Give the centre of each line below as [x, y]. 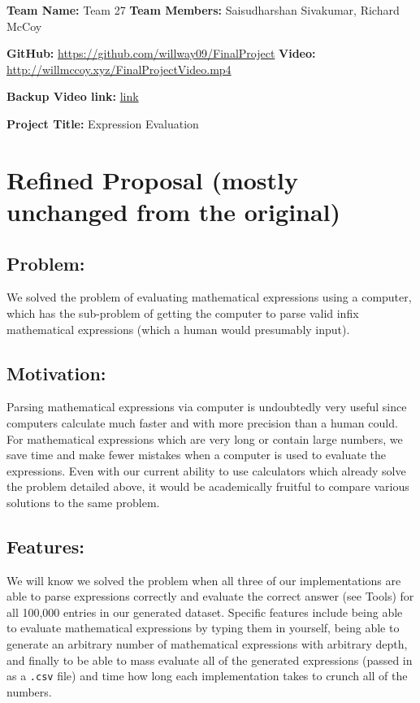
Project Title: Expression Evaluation [103, 123]
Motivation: [56, 373]
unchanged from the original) [174, 211]
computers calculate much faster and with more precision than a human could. [202, 422]
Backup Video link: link [73, 96]
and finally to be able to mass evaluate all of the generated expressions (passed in [210, 660]
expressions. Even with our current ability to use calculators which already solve [206, 470]
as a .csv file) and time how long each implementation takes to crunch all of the [207, 676]
